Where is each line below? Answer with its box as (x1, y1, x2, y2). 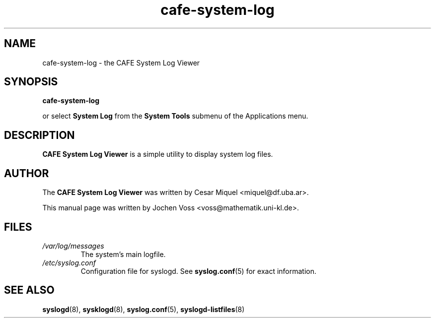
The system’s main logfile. (80, 250, 166, 258)
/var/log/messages (42, 241, 104, 250)
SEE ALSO (4, 284, 55, 297)
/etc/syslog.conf (42, 258, 96, 267)
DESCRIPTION (4, 129, 75, 141)
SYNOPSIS (4, 75, 58, 88)
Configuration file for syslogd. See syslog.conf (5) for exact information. (80, 266, 317, 275)
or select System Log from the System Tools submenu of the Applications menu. (42, 112, 308, 121)
